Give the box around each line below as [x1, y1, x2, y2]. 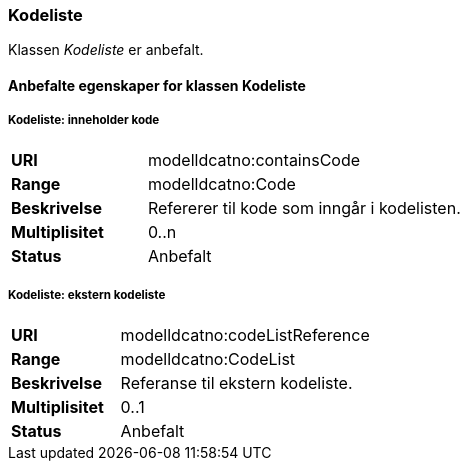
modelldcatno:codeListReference [120, 324, 370, 345]
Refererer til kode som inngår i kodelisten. [147, 197, 461, 218]
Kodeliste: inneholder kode [8, 113, 160, 128]
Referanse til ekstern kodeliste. [120, 372, 353, 393]
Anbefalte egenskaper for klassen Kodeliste [8, 76, 306, 94]
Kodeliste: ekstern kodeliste [8, 288, 166, 303]
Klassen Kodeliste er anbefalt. [8, 41, 204, 59]
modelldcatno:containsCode [147, 149, 361, 170]
